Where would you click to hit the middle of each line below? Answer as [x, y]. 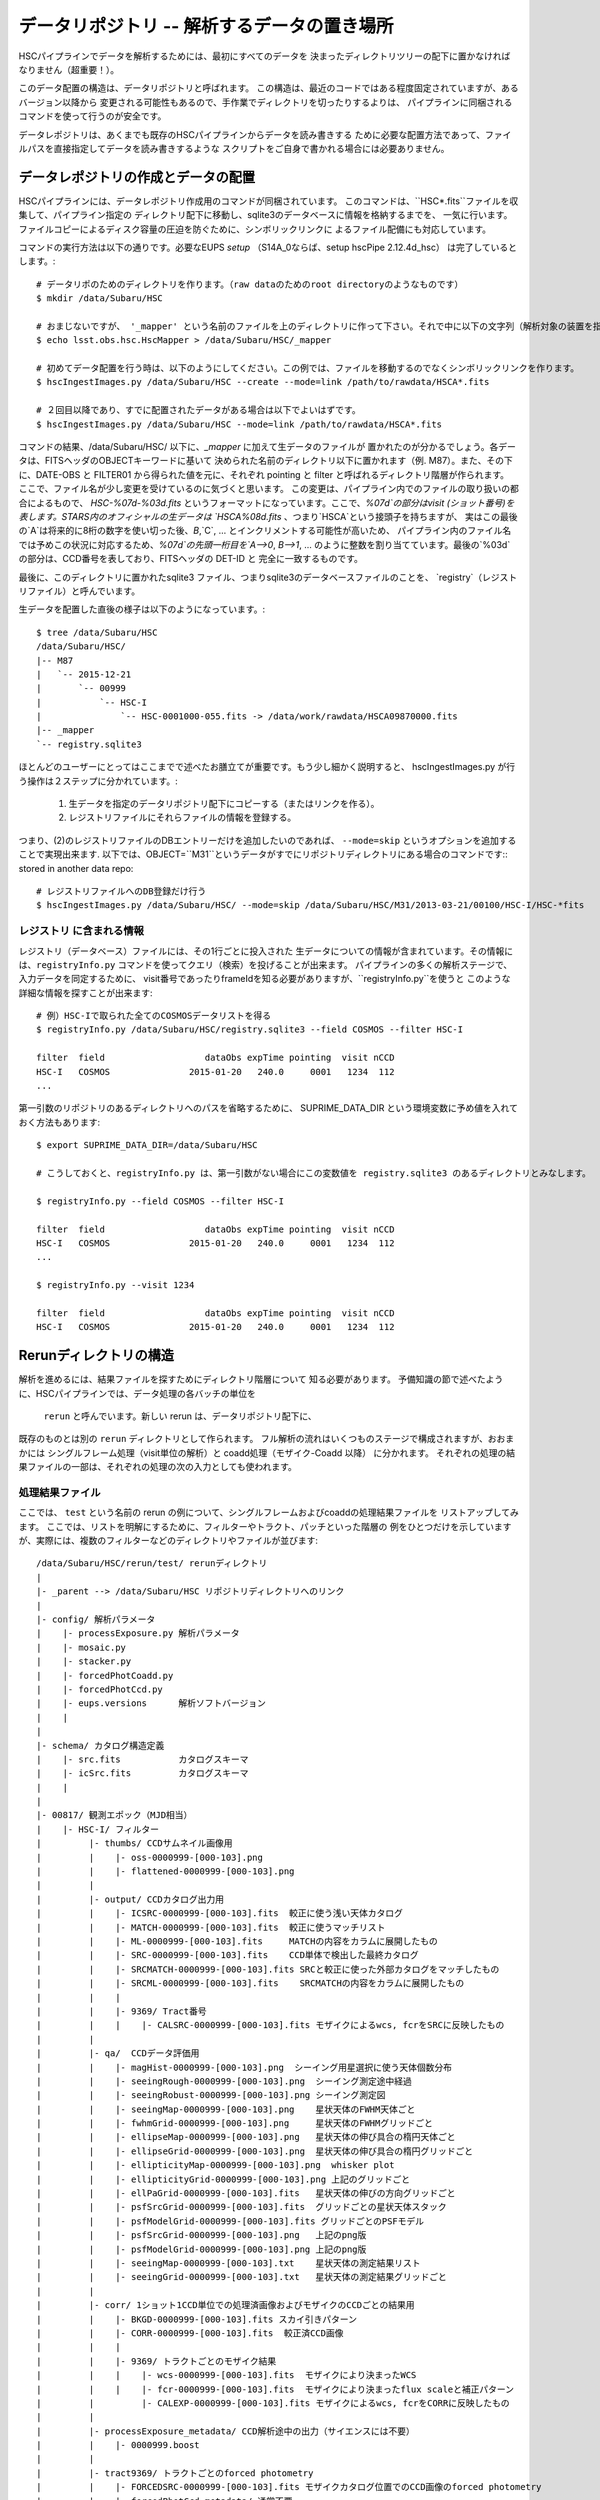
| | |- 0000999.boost [118, 2445]
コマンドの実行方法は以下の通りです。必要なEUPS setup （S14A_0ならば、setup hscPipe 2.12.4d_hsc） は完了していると [267, 247]
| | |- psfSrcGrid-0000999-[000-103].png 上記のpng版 [201, 2235]
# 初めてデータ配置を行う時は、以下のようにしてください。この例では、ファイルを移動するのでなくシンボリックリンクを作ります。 [308, 368]
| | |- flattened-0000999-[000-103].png [165, 1871]
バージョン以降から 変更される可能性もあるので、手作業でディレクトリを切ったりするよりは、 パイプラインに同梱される [265, 102]
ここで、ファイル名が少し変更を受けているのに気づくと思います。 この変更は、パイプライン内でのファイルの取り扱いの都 [268, 489]
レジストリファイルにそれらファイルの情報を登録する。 [182, 817]
